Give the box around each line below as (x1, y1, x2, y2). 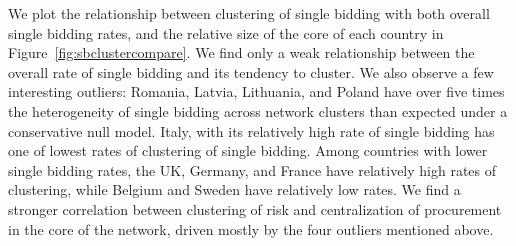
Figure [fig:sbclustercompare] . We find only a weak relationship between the (8, 42, 475, 63)
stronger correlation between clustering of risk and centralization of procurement (8, 198, 502, 219)
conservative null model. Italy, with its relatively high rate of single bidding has (8, 120, 495, 141)
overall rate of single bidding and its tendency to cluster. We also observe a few (8, 61, 494, 82)
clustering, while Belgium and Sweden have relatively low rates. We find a (8, 179, 461, 200)
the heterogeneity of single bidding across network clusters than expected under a (8, 100, 508, 121)
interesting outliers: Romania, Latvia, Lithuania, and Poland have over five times (8, 81, 505, 102)
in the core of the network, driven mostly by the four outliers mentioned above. (8, 218, 494, 239)
